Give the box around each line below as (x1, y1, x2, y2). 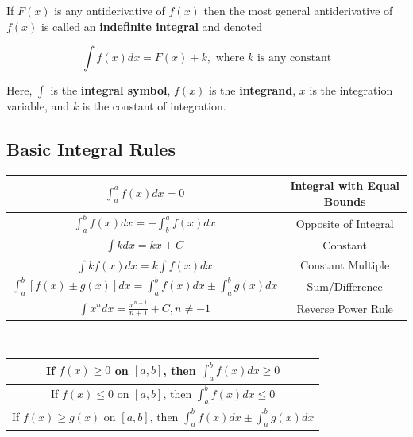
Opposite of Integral (295, 215, 394, 231)
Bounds (323, 193, 366, 210)
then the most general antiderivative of (203, 2, 393, 18)
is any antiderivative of (54, 2, 165, 18)
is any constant (257, 52, 332, 64)
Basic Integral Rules (6, 137, 176, 161)
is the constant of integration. (82, 98, 226, 114)
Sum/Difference (307, 277, 383, 294)
